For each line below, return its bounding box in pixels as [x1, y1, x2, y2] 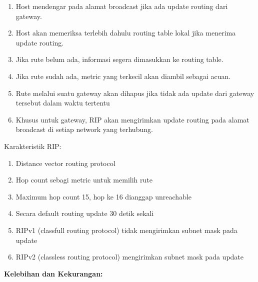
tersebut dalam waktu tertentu [15, 97, 110, 108]
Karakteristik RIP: [4, 140, 61, 151]
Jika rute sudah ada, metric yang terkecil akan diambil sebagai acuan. [15, 70, 231, 81]
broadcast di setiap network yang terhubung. [15, 124, 153, 134]
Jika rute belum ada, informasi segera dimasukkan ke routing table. [15, 54, 223, 64]
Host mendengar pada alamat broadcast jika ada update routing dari [15, 1, 228, 11]
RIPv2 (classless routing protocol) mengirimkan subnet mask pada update [15, 251, 244, 262]
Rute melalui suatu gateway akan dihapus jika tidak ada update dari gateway [15, 87, 254, 98]
